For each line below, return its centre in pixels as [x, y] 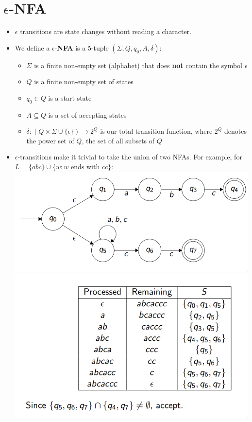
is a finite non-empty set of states [84, 81]
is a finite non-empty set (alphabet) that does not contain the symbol [138, 65]
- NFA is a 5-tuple [82, 47]
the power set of [50, 140]
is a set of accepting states [87, 114]
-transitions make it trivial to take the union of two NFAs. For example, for [130, 157]
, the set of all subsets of [118, 140]
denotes [235, 131]
